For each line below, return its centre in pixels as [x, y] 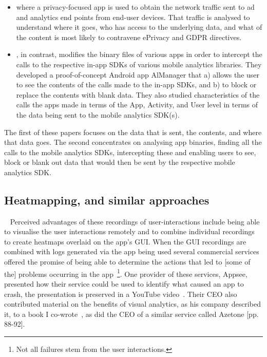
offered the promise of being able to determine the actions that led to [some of [127, 262]
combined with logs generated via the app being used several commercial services [132, 251]
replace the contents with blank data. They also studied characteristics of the [138, 94]
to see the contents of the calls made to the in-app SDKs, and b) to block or [136, 84]
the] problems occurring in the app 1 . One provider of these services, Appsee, [126, 273]
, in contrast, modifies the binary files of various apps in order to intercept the [139, 54]
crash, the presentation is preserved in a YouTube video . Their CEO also [121, 294]
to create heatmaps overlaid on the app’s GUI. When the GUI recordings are [125, 241]
